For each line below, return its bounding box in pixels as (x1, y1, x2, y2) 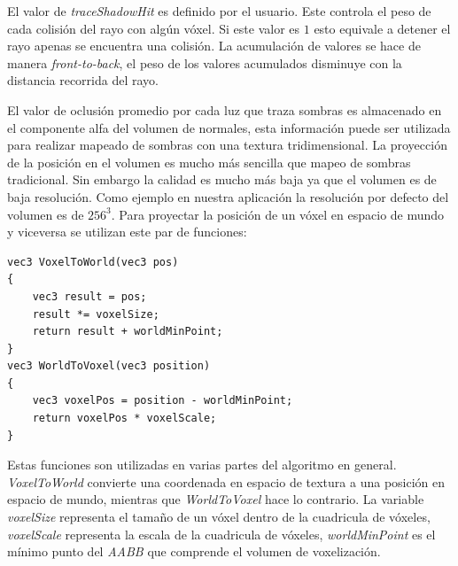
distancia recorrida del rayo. (7, 71, 159, 89)
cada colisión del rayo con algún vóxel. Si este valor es (7, 19, 300, 37)
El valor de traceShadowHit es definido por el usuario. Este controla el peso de (7, 2, 431, 19)
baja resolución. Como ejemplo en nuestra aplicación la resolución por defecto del (7, 187, 449, 205)
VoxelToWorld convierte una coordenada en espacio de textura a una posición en (7, 472, 446, 491)
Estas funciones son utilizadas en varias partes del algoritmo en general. (7, 455, 397, 474)
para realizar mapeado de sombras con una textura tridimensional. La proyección (7, 136, 447, 154)
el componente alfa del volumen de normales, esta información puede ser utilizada (7, 118, 451, 136)
